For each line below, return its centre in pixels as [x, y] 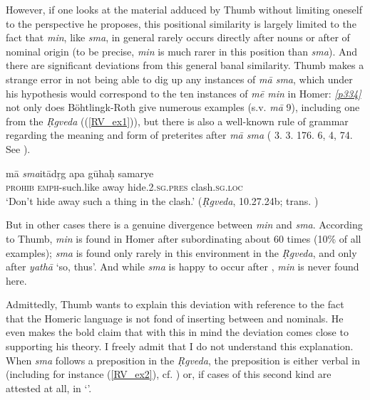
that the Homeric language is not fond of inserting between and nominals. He [175, 318]
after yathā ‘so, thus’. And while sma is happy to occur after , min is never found [183, 267]
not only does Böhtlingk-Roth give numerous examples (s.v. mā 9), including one [183, 107]
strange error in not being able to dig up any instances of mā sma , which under [179, 79]
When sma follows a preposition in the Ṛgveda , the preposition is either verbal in [183, 360]
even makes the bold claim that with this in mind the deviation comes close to [177, 332]
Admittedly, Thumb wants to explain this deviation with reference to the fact [175, 304]
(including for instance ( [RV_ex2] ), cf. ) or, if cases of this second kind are [169, 374]
